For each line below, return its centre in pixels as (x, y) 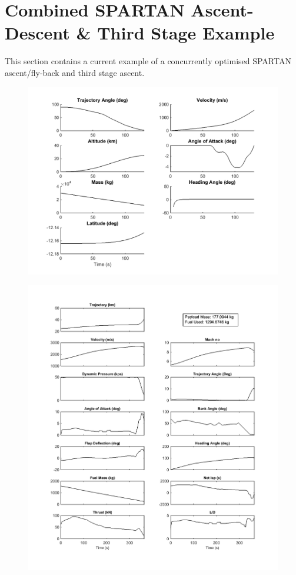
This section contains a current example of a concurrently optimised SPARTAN (148, 61)
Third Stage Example (186, 33)
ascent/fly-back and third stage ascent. (75, 72)
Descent (37, 33)
